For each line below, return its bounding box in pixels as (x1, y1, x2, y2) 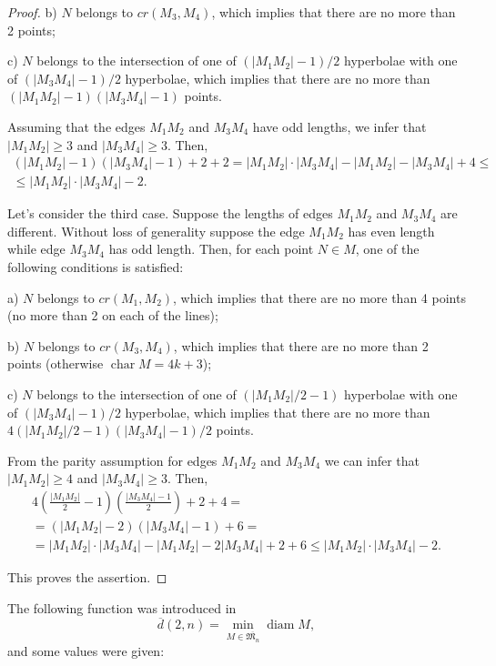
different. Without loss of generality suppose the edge (7, 221, 305, 240)
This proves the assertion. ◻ (7, 568, 167, 587)
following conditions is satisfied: (7, 257, 184, 276)
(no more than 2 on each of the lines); (7, 306, 218, 325)
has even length (348, 221, 435, 240)
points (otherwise (7, 354, 104, 373)
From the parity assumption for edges (7, 450, 218, 469)
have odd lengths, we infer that (252, 116, 427, 136)
